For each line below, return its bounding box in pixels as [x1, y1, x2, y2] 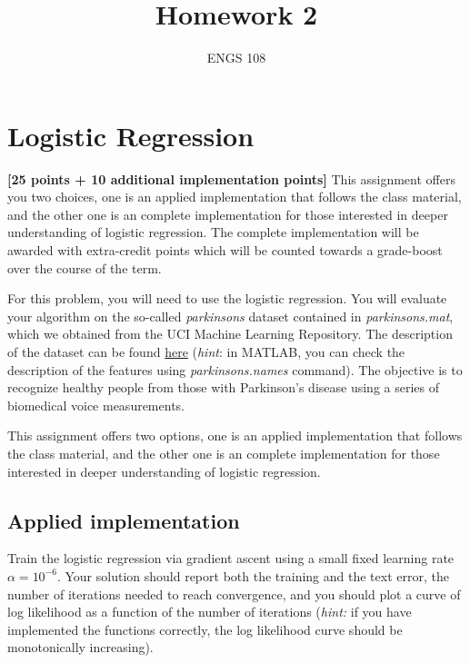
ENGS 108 [206, 48, 266, 67]
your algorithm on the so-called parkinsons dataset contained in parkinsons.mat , [7, 306, 454, 325]
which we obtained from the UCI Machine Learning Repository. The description [7, 324, 453, 343]
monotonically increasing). [7, 638, 154, 657]
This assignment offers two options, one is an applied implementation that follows [7, 426, 463, 445]
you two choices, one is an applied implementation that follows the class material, [7, 187, 462, 206]
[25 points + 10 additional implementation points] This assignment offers [7, 169, 455, 188]
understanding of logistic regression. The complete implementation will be [7, 223, 419, 242]
